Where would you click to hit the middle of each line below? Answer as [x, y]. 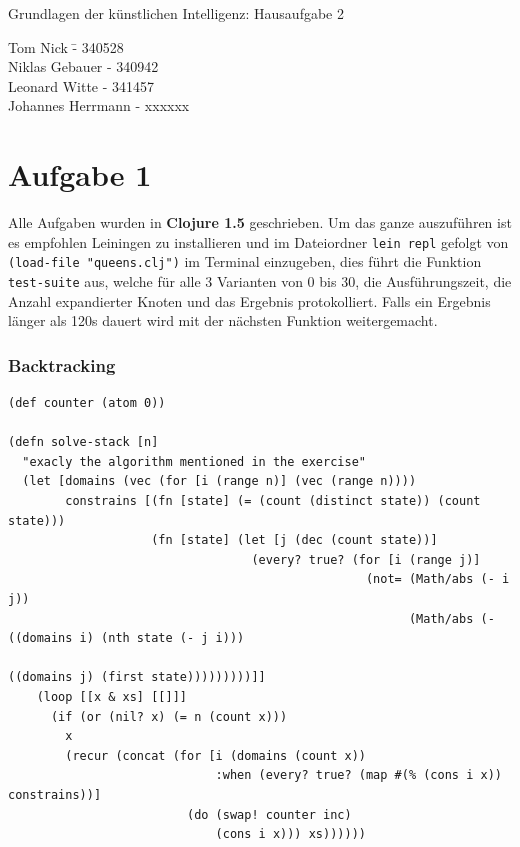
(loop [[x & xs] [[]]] [111, 696]
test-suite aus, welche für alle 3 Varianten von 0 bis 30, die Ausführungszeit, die [260, 281]
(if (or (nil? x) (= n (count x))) [169, 716]
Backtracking [62, 364]
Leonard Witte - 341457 [81, 85]
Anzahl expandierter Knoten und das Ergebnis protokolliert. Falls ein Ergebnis [249, 300]
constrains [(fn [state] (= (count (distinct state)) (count [273, 501]
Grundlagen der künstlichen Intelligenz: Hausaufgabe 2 [176, 13]
